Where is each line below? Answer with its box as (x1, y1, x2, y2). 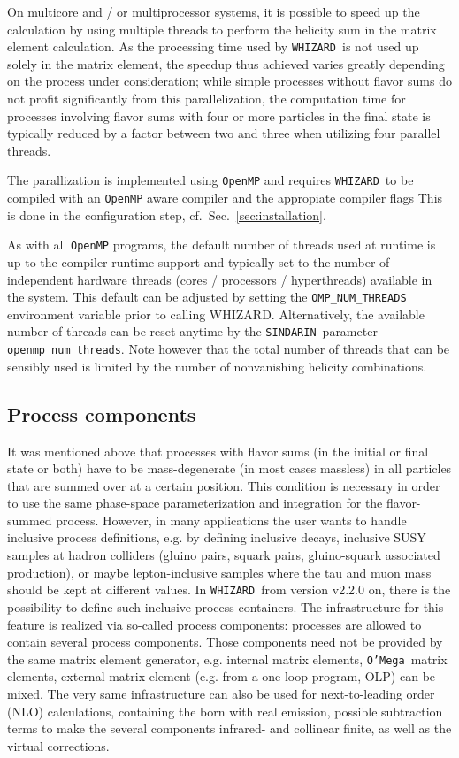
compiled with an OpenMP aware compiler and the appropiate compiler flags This (7, 188, 443, 207)
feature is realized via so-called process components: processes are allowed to (7, 615, 422, 633)
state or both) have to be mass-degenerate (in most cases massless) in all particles (7, 459, 452, 478)
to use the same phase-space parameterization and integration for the (7, 494, 383, 512)
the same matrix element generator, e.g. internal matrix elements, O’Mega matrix (7, 649, 448, 668)
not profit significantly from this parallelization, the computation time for (7, 89, 406, 108)
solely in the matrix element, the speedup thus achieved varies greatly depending (7, 54, 445, 73)
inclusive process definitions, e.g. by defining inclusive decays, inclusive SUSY (7, 528, 426, 547)
